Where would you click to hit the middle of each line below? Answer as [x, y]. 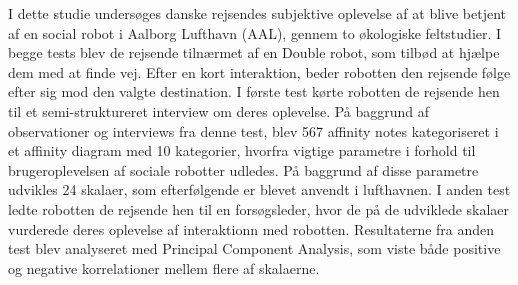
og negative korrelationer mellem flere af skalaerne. [164, 267]
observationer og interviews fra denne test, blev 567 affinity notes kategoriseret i [253, 130]
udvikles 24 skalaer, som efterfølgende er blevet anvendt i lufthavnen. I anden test [259, 189]
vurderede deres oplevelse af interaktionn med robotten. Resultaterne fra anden [251, 228]
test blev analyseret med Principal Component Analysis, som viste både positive [254, 248]
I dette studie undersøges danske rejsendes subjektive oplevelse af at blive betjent [257, 13]
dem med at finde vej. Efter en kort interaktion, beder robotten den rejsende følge [259, 71]
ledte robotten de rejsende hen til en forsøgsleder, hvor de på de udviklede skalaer [259, 208]
